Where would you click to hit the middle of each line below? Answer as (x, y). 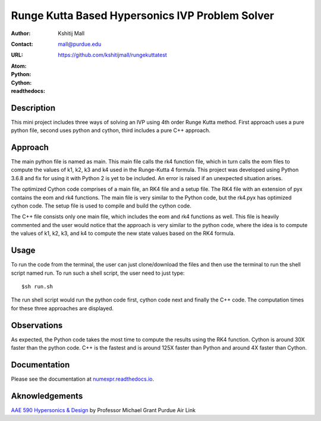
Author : (21, 33)
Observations (37, 325)
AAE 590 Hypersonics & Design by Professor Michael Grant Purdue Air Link (103, 410)
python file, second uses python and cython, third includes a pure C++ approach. (111, 130)
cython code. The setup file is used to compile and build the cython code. (101, 206)
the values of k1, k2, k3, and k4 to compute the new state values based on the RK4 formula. (123, 233)
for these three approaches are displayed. (62, 308)
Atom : (19, 66)
